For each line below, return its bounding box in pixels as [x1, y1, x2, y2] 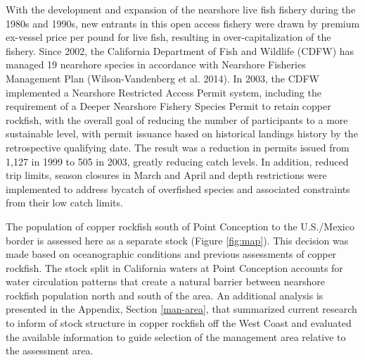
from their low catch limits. [6, 195, 123, 210]
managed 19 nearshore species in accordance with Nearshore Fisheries [6, 57, 306, 72]
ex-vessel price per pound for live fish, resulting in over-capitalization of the [6, 30, 331, 44]
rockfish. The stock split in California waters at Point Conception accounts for [6, 260, 343, 275]
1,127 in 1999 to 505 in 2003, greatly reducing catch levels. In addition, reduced [6, 154, 349, 168]
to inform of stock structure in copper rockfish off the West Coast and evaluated [6, 316, 352, 330]
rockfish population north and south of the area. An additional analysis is [6, 287, 324, 302]
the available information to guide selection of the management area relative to [6, 329, 346, 344]
